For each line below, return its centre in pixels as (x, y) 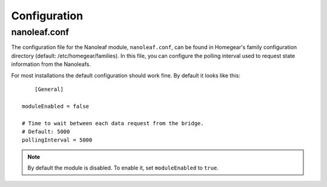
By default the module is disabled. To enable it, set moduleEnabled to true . (123, 168)
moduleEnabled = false (56, 106)
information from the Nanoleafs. (51, 64)
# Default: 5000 (46, 131)
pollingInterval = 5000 (57, 140)
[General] (49, 89)
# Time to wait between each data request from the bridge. (113, 123)
